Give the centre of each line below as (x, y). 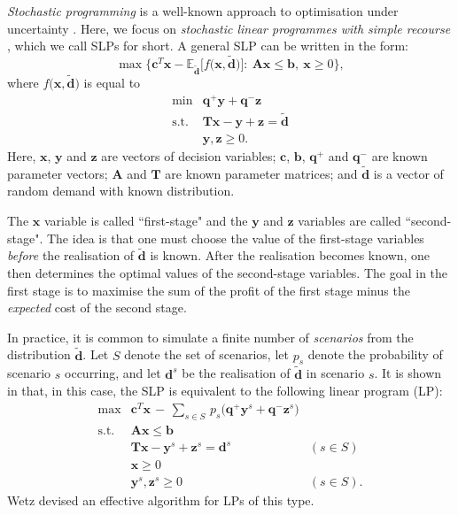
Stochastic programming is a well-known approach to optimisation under (203, 11)
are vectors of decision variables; (189, 155)
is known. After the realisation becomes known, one (290, 255)
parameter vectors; (58, 173)
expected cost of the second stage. (97, 307)
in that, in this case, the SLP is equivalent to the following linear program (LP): (225, 391)
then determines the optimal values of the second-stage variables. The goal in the (228, 272)
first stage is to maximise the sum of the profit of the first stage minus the (209, 290)
